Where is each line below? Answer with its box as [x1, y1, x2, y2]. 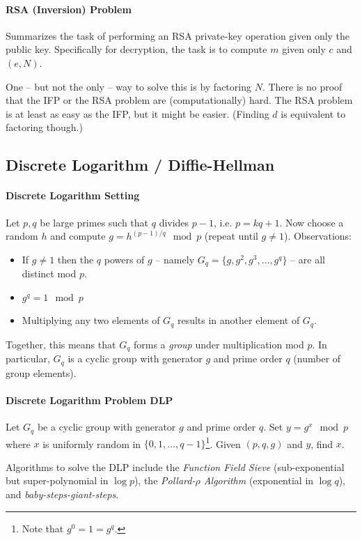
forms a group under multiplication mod [133, 337, 304, 351]
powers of [104, 252, 145, 266]
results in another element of [177, 313, 300, 327]
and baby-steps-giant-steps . [6, 487, 119, 501]
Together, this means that [6, 337, 116, 351]
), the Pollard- [134, 473, 196, 488]
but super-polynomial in [6, 473, 109, 488]
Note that [22, 520, 64, 535]
